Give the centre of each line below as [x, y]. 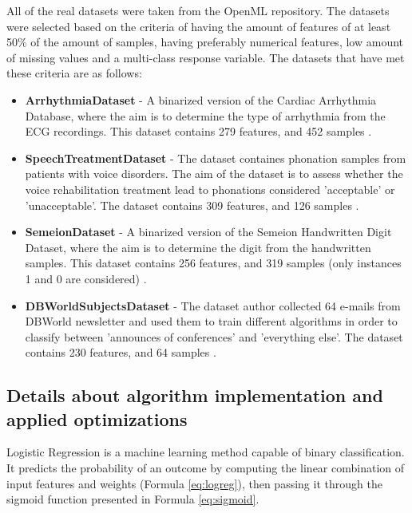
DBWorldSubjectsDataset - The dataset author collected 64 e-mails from [213, 305]
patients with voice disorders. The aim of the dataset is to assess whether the [214, 174]
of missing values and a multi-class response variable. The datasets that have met [206, 57]
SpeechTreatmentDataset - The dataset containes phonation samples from [216, 158]
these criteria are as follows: [74, 73]
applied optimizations [97, 418]
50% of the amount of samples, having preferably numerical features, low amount [205, 42]
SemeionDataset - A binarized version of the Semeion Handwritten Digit [208, 232]
